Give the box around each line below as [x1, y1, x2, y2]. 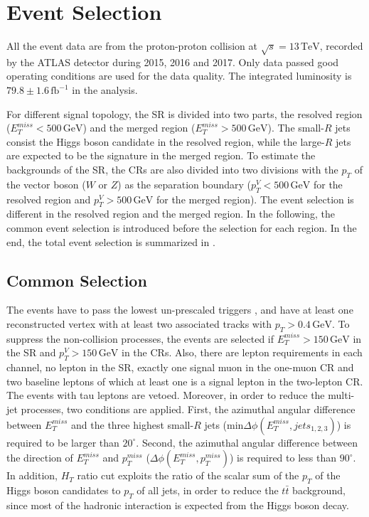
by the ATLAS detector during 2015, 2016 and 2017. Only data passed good [6, 54, 339, 69]
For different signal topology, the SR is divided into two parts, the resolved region [6, 106, 363, 121]
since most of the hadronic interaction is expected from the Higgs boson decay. [6, 497, 349, 512]
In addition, [6, 468, 58, 483]
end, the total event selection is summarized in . [6, 234, 215, 249]
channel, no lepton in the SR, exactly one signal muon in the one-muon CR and [6, 360, 354, 375]
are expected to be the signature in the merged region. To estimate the [6, 148, 316, 163]
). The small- [267, 120, 324, 135]
